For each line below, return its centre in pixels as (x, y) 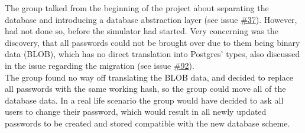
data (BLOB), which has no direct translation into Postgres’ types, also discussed (152, 54)
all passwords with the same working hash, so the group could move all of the (145, 89)
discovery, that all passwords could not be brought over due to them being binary (152, 42)
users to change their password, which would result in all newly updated (136, 112)
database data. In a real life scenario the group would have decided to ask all (144, 100)
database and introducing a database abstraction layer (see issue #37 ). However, (151, 19)
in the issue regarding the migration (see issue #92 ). (100, 65)
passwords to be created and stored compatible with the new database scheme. (147, 123)
